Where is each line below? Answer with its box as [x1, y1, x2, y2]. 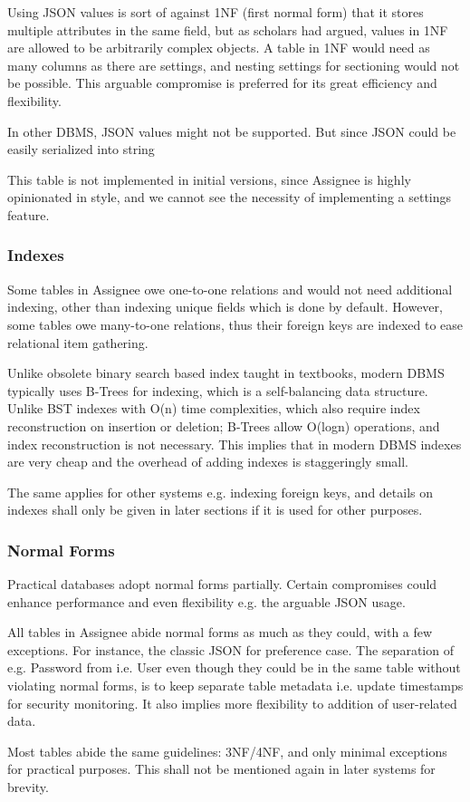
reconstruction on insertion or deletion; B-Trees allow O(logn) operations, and [7, 416, 440, 435]
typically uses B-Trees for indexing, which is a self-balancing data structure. [7, 381, 428, 400]
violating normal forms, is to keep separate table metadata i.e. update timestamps [7, 676, 464, 695]
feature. [7, 205, 50, 224]
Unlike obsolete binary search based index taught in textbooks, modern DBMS [7, 363, 445, 382]
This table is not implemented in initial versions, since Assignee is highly [7, 169, 411, 188]
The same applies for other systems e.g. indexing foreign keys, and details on [7, 482, 434, 501]
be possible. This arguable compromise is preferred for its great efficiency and [7, 73, 437, 92]
